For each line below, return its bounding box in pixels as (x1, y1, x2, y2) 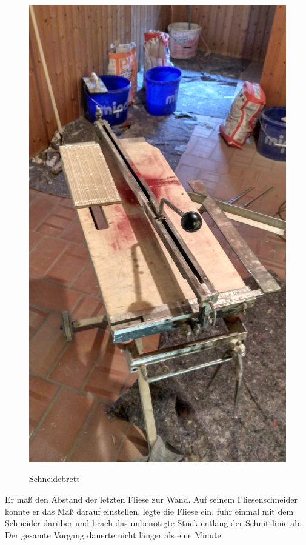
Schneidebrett (29, 472, 80, 485)
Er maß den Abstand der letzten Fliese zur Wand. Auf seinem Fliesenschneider (5, 492, 298, 505)
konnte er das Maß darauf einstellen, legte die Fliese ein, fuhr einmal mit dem (5, 504, 294, 517)
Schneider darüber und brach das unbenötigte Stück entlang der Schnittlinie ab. (5, 517, 302, 529)
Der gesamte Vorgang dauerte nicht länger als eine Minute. (5, 528, 224, 541)
